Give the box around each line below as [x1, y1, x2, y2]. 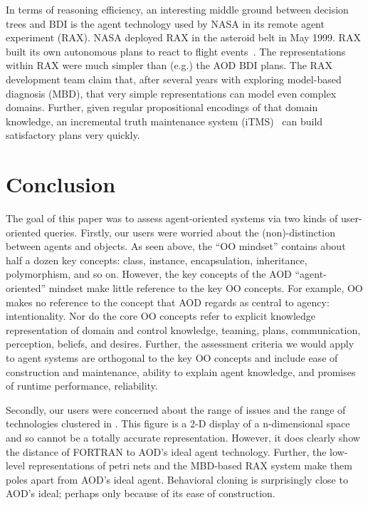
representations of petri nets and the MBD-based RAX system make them [28, 458, 352, 473]
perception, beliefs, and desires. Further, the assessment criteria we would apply [6, 336, 354, 351]
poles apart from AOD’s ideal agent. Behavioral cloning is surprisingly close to [6, 472, 348, 486]
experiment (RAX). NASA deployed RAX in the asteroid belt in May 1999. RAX [6, 30, 361, 45]
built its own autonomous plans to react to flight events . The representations [6, 43, 346, 58]
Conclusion [6, 170, 116, 199]
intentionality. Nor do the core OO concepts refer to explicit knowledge [6, 308, 316, 323]
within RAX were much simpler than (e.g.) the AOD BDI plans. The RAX [6, 58, 332, 73]
